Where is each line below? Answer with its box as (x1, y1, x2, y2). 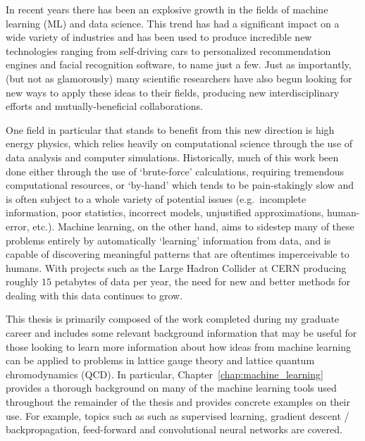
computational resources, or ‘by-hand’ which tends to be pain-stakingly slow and (6, 178, 354, 192)
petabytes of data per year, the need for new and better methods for (54, 274, 350, 289)
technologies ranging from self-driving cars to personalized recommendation (6, 43, 331, 58)
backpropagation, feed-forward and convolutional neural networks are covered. (6, 422, 342, 437)
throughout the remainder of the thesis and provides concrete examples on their (6, 395, 350, 409)
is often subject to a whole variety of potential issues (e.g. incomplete (6, 191, 307, 206)
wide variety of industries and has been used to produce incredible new (6, 30, 312, 44)
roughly (6, 274, 39, 289)
